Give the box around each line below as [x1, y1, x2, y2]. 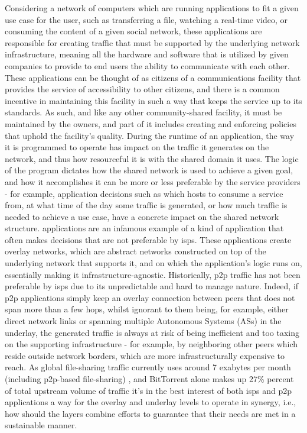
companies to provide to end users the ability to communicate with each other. [5, 59, 290, 72]
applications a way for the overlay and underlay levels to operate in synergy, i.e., [5, 396, 296, 408]
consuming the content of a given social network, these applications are [5, 25, 262, 37]
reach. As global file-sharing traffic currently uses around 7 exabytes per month [5, 361, 291, 373]
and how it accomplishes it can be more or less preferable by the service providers [5, 175, 301, 188]
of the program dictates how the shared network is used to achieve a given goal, [5, 164, 293, 176]
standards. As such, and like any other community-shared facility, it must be [5, 106, 282, 118]
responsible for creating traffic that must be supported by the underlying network [5, 36, 300, 49]
